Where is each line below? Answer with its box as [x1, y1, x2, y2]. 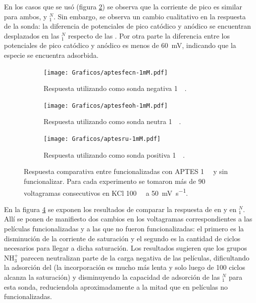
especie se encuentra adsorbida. [4, 49, 99, 60]
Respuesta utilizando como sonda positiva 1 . [44, 149, 185, 160]
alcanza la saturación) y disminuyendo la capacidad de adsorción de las [4, 271, 220, 282]
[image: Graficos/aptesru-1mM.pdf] [44, 135, 161, 143]
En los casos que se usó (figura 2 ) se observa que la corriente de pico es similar [4, 1, 242, 11]
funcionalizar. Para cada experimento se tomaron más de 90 [24, 175, 205, 186]
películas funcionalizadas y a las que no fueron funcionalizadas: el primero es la [4, 223, 244, 233]
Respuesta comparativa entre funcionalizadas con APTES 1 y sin [24, 166, 228, 176]
